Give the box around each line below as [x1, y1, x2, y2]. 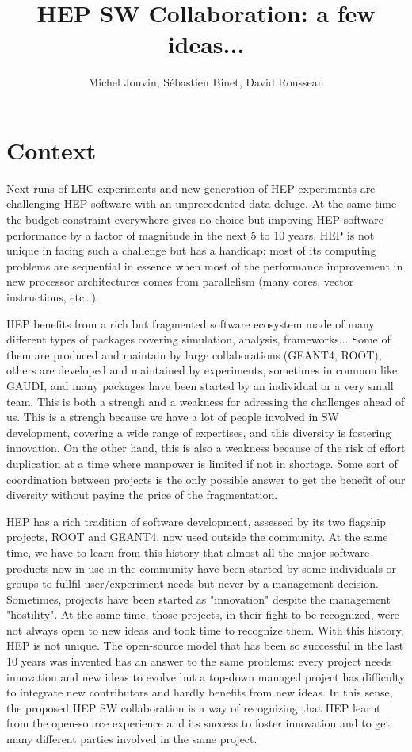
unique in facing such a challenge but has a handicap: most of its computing [6, 242, 376, 259]
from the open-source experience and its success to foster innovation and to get [6, 715, 390, 731]
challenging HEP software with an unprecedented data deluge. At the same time [6, 195, 397, 212]
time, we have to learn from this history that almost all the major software [6, 543, 370, 560]
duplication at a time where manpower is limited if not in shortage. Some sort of [6, 455, 398, 471]
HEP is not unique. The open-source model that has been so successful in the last [6, 637, 404, 654]
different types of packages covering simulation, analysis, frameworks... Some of [6, 331, 391, 347]
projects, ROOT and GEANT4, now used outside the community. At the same [6, 528, 388, 545]
